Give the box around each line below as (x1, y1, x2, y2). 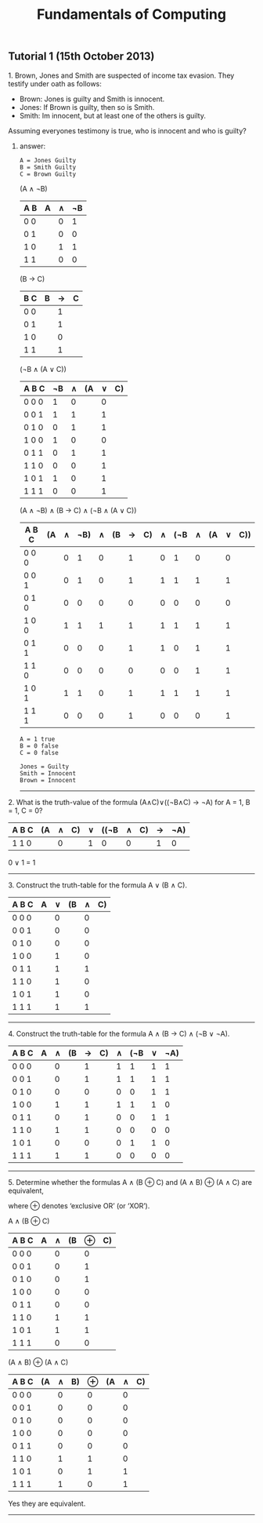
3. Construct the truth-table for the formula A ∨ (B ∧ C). (8, 880, 188, 890)
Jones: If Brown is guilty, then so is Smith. (19, 102, 155, 111)
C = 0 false (19, 749, 59, 756)
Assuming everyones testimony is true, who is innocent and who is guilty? (8, 126, 247, 135)
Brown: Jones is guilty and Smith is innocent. (19, 94, 165, 104)
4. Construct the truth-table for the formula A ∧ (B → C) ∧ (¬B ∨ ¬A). (8, 1029, 230, 1038)
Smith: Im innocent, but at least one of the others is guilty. (19, 111, 206, 120)
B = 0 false (19, 741, 59, 750)
